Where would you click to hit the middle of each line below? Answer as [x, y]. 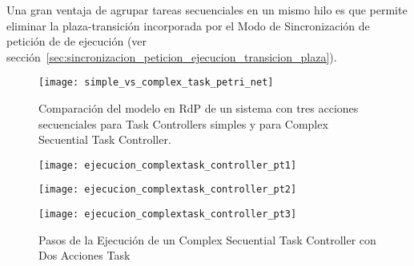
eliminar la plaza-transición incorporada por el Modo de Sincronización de [188, 25]
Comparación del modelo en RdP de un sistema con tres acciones [199, 108]
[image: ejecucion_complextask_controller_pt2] [168, 190]
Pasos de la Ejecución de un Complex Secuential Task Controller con [207, 239]
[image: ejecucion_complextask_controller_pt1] [168, 165]
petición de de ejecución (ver [77, 41]
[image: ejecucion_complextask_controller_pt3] [168, 214]
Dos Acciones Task [84, 255]
